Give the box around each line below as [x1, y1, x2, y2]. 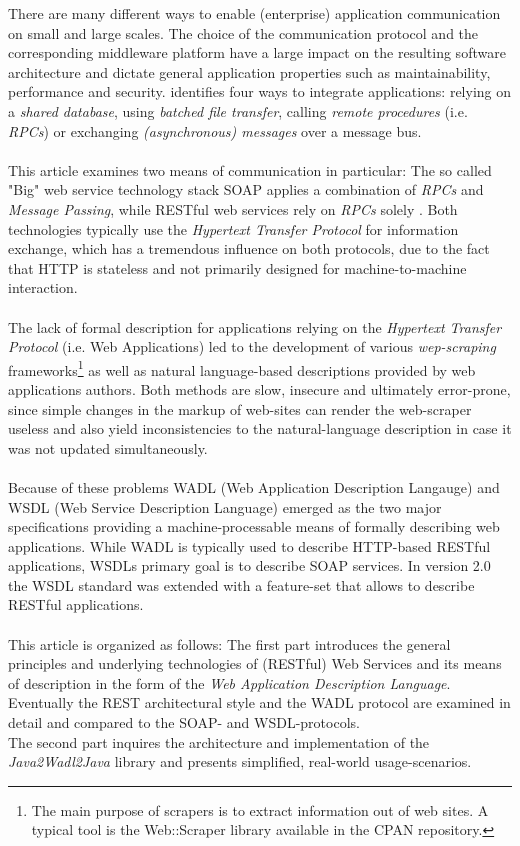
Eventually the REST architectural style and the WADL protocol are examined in [8, 692, 511, 713]
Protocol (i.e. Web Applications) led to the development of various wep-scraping [8, 336, 496, 357]
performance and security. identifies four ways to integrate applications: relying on [8, 81, 512, 102]
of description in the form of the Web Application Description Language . [8, 672, 451, 693]
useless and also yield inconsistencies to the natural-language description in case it [8, 418, 512, 439]
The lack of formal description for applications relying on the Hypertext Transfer [8, 316, 502, 337]
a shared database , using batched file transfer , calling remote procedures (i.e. [8, 100, 468, 121]
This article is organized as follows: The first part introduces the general [8, 633, 451, 654]
